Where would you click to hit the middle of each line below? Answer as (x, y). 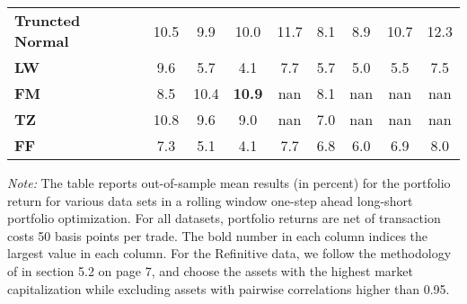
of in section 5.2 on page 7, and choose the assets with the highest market (210, 270)
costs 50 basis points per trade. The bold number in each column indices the (218, 235)
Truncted (48, 20)
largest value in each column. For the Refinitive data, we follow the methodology (229, 253)
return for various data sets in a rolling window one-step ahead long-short (210, 200)
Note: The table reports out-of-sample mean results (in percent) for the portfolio (229, 183)
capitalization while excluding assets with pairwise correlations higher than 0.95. (229, 288)
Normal (42, 41)
